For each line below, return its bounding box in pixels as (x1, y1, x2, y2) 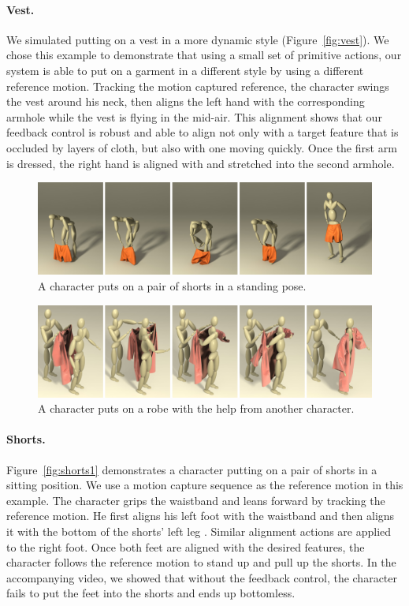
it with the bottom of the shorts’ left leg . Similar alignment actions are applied (6, 523, 392, 540)
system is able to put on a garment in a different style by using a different (6, 62, 364, 78)
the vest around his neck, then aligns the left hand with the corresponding (6, 93, 365, 110)
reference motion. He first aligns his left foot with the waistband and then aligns (6, 507, 395, 524)
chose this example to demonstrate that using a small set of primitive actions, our (6, 47, 402, 63)
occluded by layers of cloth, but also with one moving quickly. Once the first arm (6, 139, 397, 155)
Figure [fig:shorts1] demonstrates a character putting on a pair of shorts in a (6, 461, 377, 477)
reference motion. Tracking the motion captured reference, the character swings (6, 77, 389, 94)
